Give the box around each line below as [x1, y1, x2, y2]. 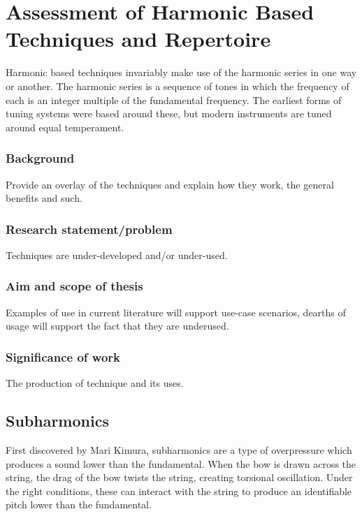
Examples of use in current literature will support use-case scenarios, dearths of [6, 304, 346, 319]
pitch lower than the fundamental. [6, 497, 152, 512]
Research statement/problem [6, 220, 173, 237]
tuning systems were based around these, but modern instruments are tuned [6, 106, 332, 121]
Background [6, 149, 75, 167]
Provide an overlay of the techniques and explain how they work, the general [6, 177, 334, 191]
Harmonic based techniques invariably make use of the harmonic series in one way [6, 65, 357, 80]
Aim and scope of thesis [6, 277, 143, 295]
